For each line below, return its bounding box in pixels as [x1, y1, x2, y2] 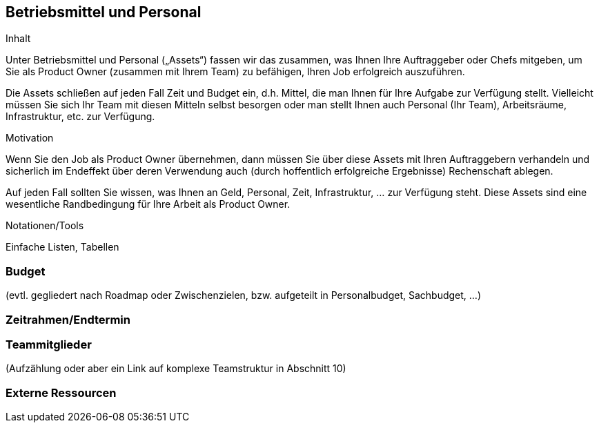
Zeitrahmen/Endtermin [6, 312, 130, 327]
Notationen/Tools [6, 220, 84, 232]
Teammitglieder [6, 337, 92, 351]
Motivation [6, 132, 54, 144]
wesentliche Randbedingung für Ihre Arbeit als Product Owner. [6, 198, 291, 211]
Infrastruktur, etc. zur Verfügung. [6, 110, 155, 123]
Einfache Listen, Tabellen [6, 241, 119, 253]
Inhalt [6, 32, 31, 45]
